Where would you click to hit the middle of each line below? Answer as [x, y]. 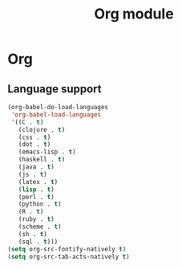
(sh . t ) [32, 234]
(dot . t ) [34, 145]
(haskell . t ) [42, 160]
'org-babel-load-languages [56, 114]
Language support [55, 89]
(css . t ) [34, 137]
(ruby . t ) [36, 219]
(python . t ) [40, 204]
